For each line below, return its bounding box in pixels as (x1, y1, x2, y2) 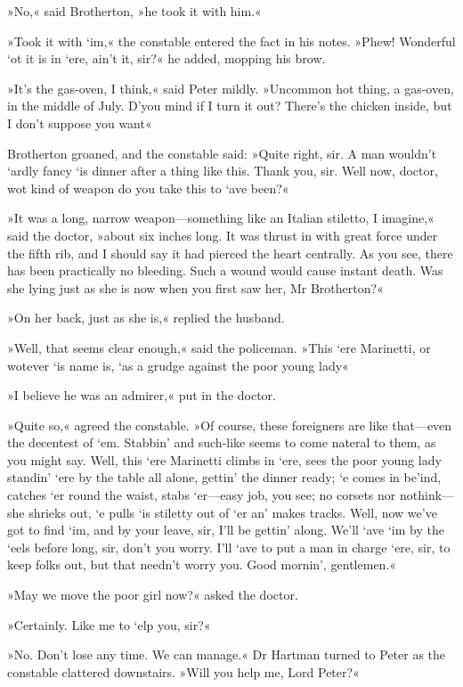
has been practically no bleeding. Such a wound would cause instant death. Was (7, 261, 443, 280)
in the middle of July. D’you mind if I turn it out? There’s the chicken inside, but (7, 96, 452, 115)
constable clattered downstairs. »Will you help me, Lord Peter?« (7, 662, 360, 681)
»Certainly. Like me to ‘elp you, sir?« (7, 615, 211, 634)
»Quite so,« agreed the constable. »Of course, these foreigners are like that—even (7, 415, 452, 434)
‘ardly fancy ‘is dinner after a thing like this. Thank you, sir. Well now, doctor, (7, 161, 438, 180)
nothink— (399, 486, 455, 504)
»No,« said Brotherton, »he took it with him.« (7, 2, 262, 20)
